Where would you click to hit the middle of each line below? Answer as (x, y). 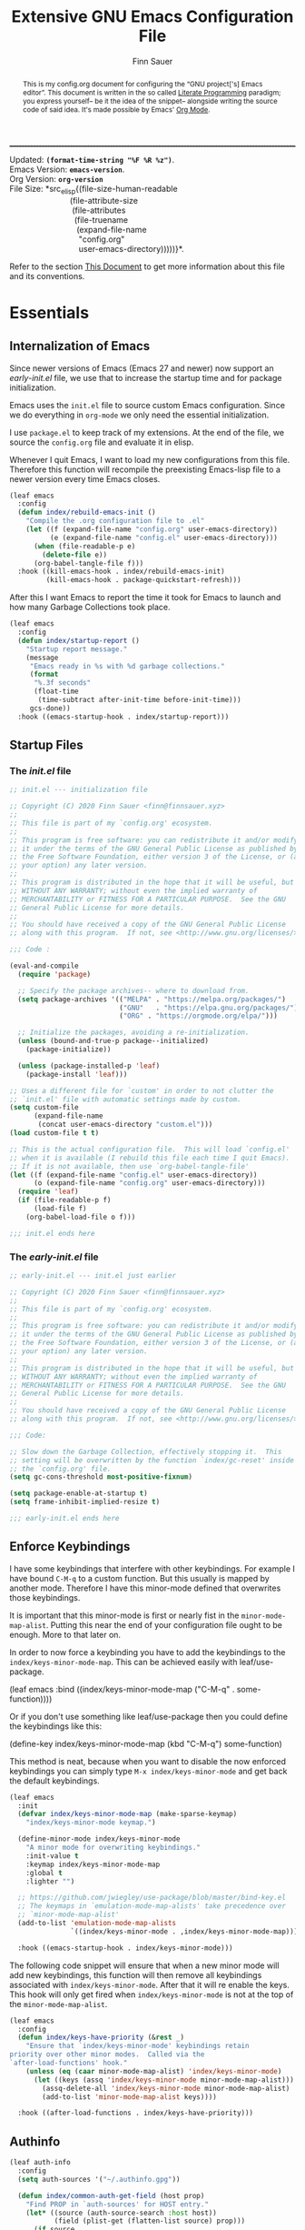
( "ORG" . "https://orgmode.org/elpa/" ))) (199, 1016)
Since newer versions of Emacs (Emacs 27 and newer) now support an (142, 368)
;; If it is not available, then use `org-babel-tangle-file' (129, 1166)
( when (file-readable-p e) (84, 546)
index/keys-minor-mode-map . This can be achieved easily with (123, 1662)
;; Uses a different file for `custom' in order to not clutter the (142, 1090)
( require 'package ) (54, 974)
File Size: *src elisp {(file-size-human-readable (94, 190)
